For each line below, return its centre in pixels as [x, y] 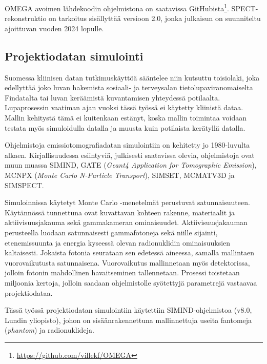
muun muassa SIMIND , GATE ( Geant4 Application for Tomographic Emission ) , [131, 165]
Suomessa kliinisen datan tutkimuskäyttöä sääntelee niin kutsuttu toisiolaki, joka [132, 77]
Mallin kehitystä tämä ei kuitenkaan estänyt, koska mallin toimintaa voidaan [126, 118]
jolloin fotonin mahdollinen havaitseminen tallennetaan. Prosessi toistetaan [122, 272]
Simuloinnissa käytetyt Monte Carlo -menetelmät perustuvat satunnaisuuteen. [127, 202]
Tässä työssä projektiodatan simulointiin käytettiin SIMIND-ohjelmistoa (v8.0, [128, 310]
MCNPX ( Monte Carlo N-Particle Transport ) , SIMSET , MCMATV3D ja [120, 175]
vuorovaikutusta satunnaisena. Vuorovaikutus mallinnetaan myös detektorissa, [127, 262]
